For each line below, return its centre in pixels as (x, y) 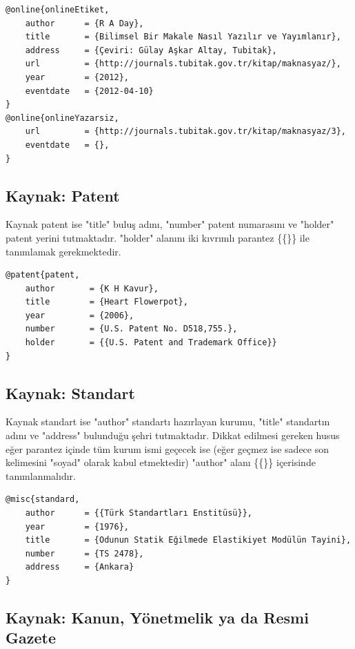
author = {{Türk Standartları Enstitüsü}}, (139, 513)
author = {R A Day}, (84, 23)
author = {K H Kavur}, (92, 288)
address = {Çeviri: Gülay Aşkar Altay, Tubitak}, (151, 50)
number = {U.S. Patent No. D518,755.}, (131, 329)
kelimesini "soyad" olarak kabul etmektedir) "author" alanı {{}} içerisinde (161, 462)
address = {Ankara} (80, 567)
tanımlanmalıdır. (41, 475)
